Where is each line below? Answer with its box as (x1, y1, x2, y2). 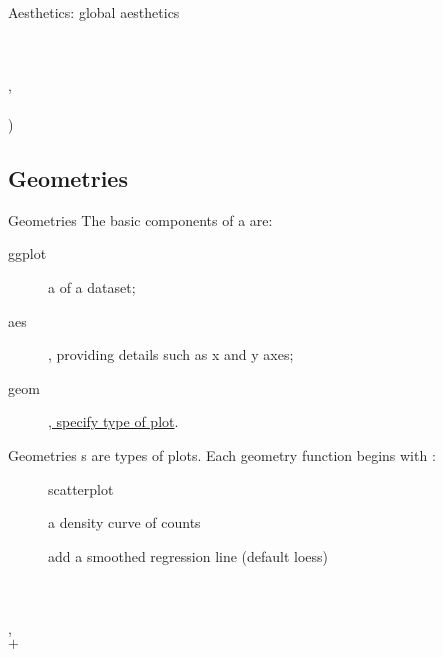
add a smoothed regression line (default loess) (48, 545, 329, 566)
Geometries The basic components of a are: (8, 209, 273, 230)
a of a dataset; (48, 276, 136, 297)
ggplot (8, 243, 47, 264)
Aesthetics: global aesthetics (8, 2, 180, 22)
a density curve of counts (48, 512, 201, 533)
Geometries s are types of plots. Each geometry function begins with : (8, 444, 436, 465)
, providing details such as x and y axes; (48, 344, 294, 365)
